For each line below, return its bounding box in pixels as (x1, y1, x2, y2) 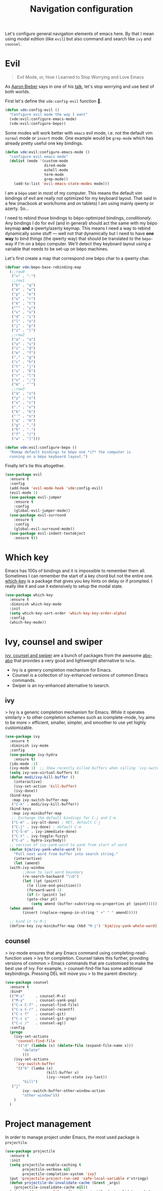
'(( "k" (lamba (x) (16, 1066, 53, 1071)
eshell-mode (44, 168, 68, 173)
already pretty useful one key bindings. (5, 140, 83, 146)
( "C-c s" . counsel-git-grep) (11, 1016, 77, 1021)
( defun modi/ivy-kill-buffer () (9, 775, 75, 780)
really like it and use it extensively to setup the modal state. (5, 583, 123, 589)
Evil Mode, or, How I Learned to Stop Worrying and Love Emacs (16, 74, 144, 80)
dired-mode (44, 163, 66, 168)
